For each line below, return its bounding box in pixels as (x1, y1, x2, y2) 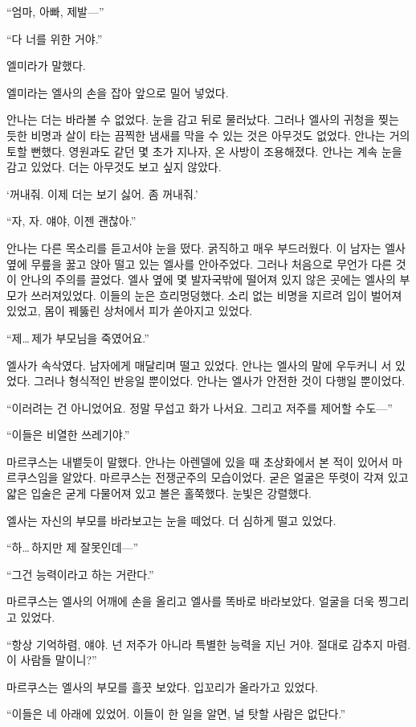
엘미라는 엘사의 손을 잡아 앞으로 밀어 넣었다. (6, 84, 229, 101)
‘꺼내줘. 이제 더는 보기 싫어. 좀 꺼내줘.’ (6, 185, 198, 202)
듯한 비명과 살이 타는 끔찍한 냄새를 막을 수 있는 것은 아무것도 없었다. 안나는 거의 (6, 126, 410, 143)
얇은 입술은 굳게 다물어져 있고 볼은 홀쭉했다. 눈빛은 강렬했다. (6, 485, 312, 502)
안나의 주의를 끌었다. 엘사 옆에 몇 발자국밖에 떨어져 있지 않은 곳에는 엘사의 (20, 271, 396, 288)
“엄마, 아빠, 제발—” (6, 3, 104, 19)
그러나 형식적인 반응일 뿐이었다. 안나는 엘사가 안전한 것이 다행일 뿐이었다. (34, 372, 406, 389)
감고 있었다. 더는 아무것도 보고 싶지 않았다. (6, 158, 222, 175)
